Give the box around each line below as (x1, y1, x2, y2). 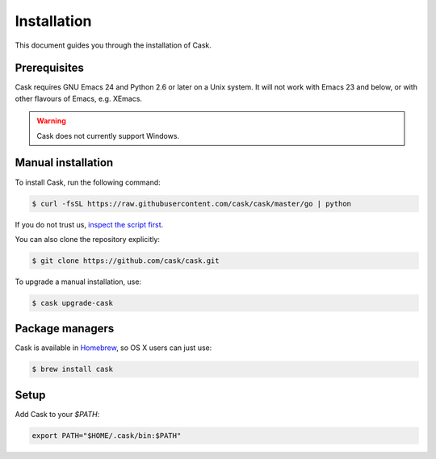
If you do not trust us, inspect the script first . (15, 219, 164, 229)
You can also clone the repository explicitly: (15, 234, 161, 244)
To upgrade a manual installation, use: (15, 277, 141, 286)
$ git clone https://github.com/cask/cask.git (31, 256, 220, 265)
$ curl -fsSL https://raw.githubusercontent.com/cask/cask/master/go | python (31, 198, 351, 208)
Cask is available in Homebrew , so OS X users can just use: (15, 343, 212, 353)
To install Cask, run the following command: (15, 177, 161, 187)
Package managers (15, 322, 115, 336)
